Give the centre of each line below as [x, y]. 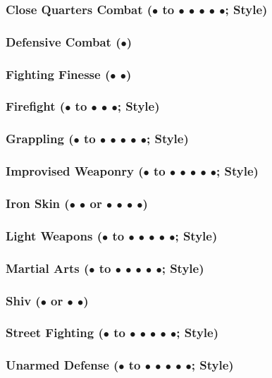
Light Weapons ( [54, 235]
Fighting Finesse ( [58, 74]
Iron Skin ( [38, 203]
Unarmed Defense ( [62, 365]
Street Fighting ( [55, 333]
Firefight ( [36, 106]
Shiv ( [23, 300]
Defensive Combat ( [63, 41]
